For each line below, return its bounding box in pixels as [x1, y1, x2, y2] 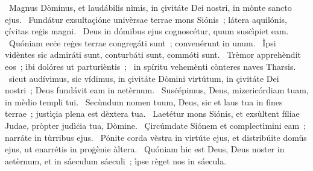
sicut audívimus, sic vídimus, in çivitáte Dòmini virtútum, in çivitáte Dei [8, 72, 279, 84]
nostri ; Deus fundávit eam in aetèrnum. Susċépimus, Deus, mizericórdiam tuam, [5, 84, 309, 96]
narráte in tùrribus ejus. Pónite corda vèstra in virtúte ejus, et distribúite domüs [5, 131, 307, 143]
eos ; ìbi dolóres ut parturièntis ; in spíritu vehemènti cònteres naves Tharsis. [5, 60, 296, 72]
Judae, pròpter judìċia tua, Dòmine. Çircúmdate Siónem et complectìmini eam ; [5, 119, 306, 131]
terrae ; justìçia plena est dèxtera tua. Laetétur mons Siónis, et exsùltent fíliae [5, 107, 300, 120]
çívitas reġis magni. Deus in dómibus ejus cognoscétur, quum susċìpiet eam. [5, 25, 289, 37]
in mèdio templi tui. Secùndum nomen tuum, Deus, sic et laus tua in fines [5, 95, 283, 108]
